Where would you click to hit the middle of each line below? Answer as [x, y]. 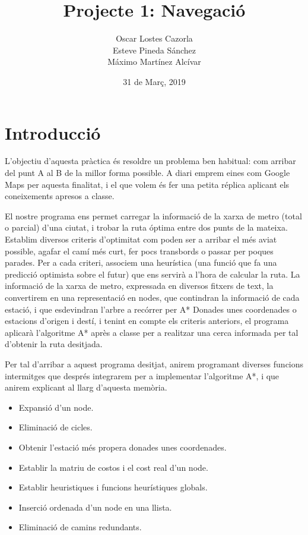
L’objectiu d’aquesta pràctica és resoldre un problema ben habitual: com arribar [150, 161]
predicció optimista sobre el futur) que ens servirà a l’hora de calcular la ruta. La [153, 274]
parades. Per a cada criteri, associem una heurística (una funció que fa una [141, 262]
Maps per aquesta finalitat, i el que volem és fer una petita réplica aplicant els [147, 184]
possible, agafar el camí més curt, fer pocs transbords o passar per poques [139, 251]
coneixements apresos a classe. [60, 196]
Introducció [53, 132]
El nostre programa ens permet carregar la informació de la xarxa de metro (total [153, 215]
